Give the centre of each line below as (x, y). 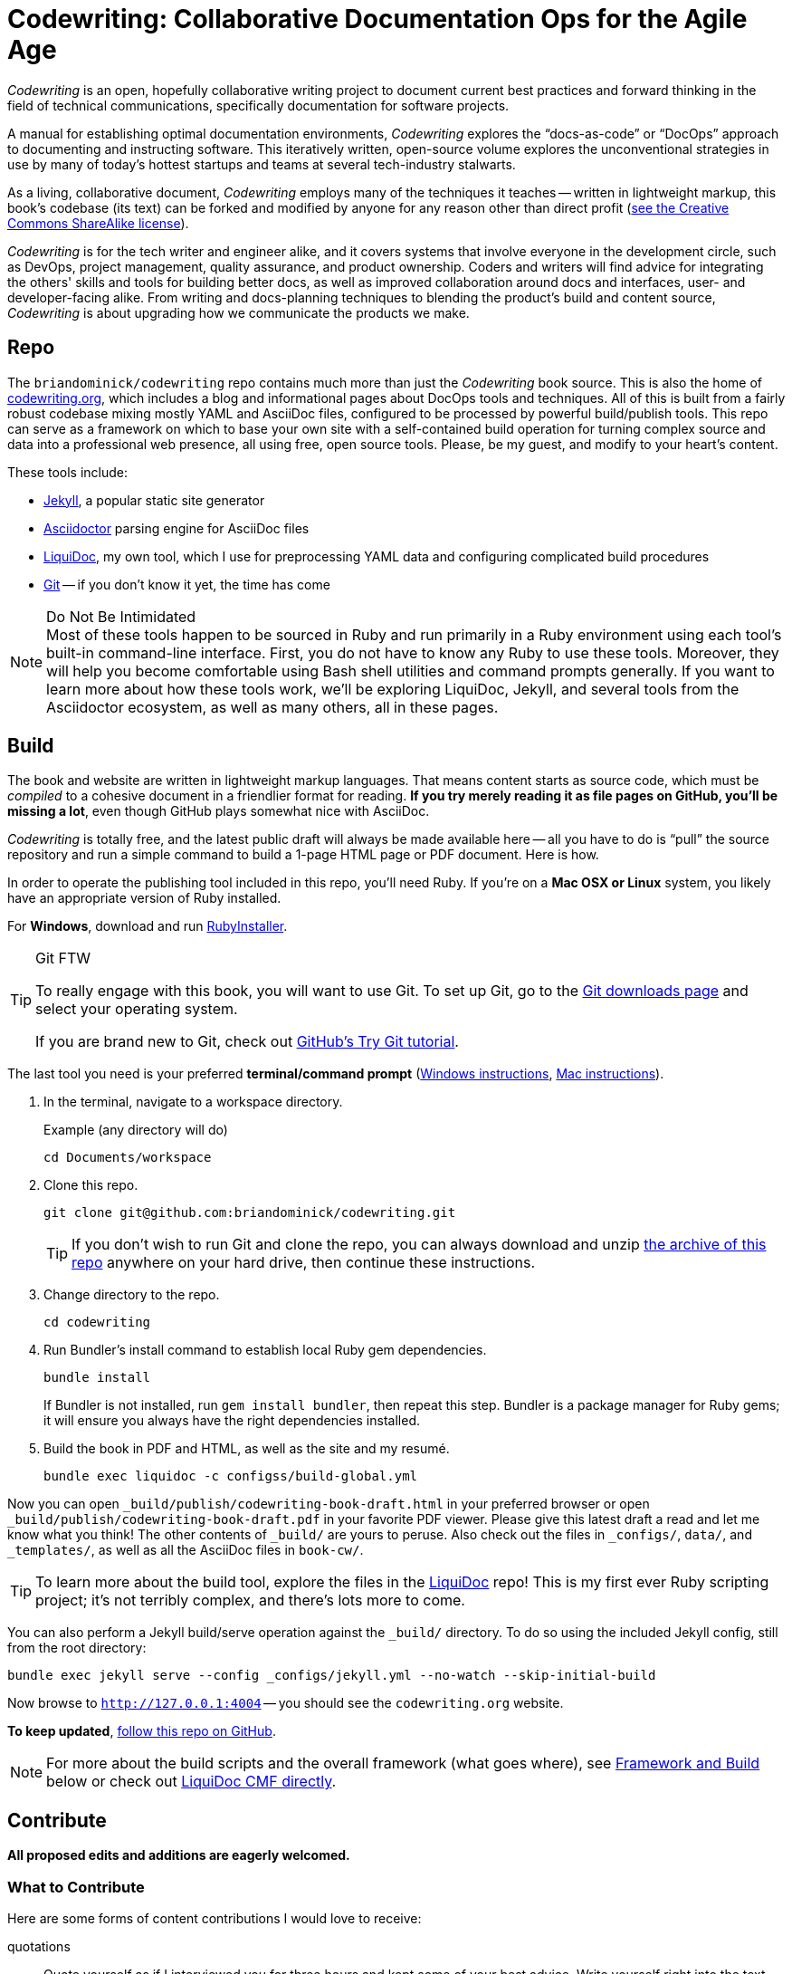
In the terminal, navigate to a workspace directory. (193, 1102)
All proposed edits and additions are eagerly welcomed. (179, 1855)
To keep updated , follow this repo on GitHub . (142, 1731)
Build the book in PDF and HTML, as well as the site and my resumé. (247, 1449)
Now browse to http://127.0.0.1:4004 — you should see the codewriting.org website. (286, 1703)
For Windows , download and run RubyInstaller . (148, 926)
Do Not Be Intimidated (121, 616)
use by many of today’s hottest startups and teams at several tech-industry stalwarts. (262, 164)
